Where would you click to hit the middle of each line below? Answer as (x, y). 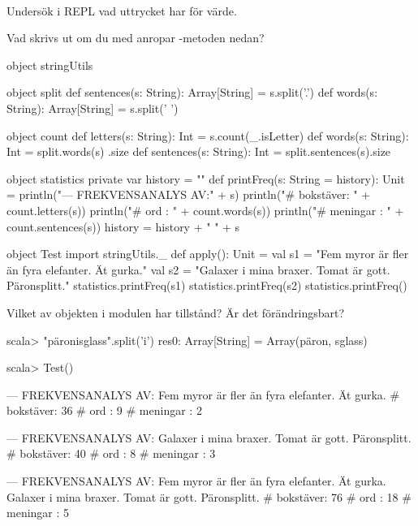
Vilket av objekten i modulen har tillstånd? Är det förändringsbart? (176, 312)
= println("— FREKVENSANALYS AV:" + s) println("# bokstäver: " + (189, 194)
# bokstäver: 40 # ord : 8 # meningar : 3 (111, 453)
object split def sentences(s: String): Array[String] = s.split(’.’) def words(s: (192, 92)
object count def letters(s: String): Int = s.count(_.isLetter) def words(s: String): (208, 135)
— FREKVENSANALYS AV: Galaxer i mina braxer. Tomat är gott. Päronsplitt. (209, 437)
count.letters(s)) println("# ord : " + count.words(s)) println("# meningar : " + (205, 210)
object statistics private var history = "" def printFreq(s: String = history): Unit (206, 178)
